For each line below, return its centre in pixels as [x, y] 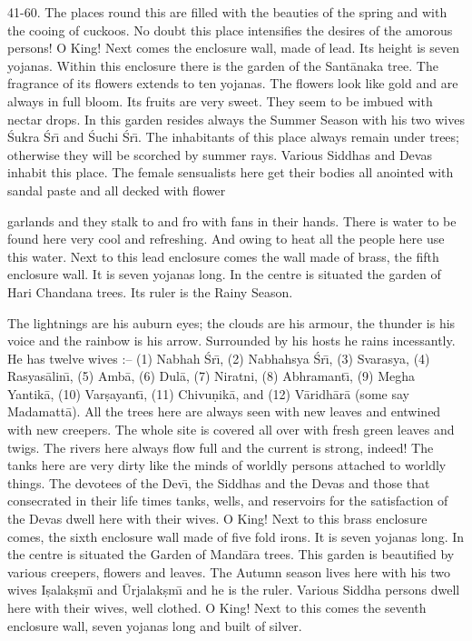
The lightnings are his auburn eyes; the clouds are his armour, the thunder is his [231, 322]
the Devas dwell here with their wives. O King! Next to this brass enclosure [217, 519]
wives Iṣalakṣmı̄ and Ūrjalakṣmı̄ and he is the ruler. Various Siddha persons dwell [234, 590]
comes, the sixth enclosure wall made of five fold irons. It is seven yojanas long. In [236, 536]
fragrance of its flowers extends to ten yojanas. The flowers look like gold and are [233, 83]
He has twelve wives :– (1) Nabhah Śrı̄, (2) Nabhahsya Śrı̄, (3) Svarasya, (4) [219, 358]
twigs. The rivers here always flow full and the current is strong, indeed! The [221, 447]
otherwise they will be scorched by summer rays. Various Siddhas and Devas [220, 154]
